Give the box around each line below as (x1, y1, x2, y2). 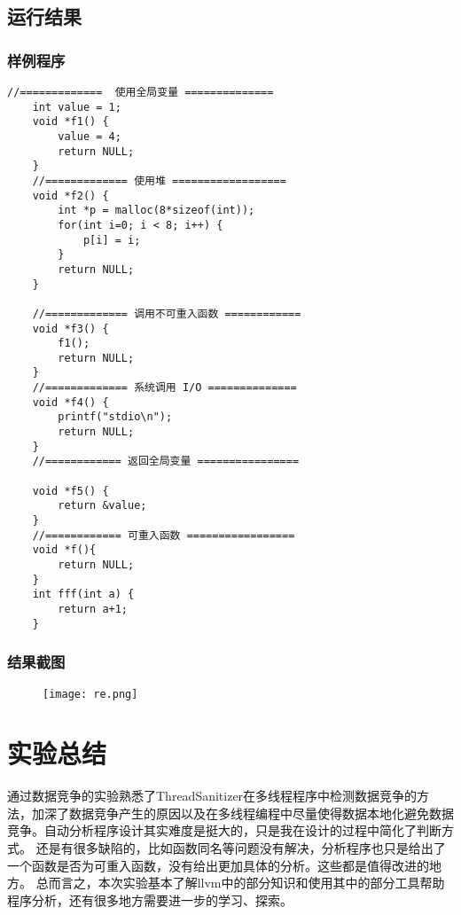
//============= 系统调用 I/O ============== (32, 381, 297, 395)
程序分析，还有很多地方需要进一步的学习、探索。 (7, 890, 293, 909)
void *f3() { (32, 322, 109, 335)
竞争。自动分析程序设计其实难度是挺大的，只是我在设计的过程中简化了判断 (7, 821, 441, 840)
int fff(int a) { (32, 588, 135, 601)
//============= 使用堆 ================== (32, 174, 286, 187)
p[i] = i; (82, 233, 141, 246)
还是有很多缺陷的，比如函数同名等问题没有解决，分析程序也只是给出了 (35, 839, 446, 857)
